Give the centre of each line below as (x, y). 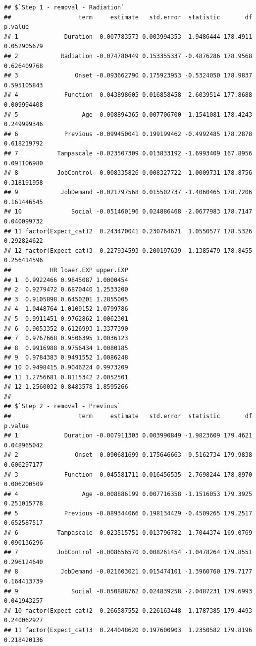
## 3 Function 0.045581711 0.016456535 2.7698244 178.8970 (128, 474)
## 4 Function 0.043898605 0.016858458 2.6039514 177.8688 (128, 95)
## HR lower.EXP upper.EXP (66, 270)
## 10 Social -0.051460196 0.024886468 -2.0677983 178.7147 (128, 212)
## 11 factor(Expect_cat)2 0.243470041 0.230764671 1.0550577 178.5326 (128, 231)
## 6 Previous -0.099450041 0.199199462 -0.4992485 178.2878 (128, 134)
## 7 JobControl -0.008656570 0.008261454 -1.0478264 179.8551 (128, 552)
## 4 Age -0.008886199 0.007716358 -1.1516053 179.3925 (128, 494)
